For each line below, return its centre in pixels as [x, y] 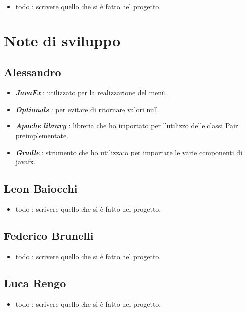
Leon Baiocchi [41, 188]
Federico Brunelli [49, 235]
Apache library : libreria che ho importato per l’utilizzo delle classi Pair [127, 126]
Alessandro [33, 72]
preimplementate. [42, 135]
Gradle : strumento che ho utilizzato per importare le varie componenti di [129, 152]
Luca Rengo [35, 283]
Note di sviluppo [62, 40]
